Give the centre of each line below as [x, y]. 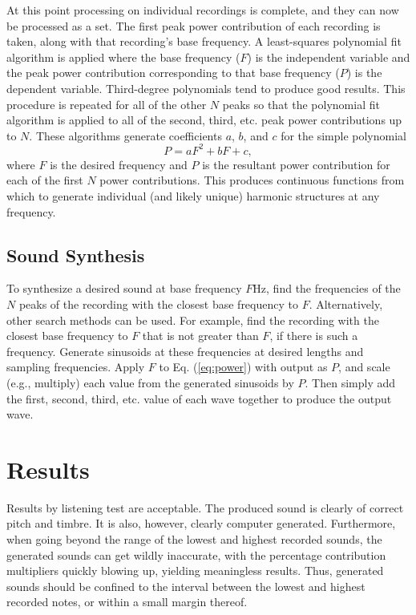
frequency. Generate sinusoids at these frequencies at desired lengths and [185, 351]
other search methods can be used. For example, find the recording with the [193, 320]
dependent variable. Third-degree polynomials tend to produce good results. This [206, 88]
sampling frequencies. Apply [76, 367]
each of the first [45, 180]
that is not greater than [200, 336]
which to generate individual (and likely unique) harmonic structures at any [193, 196]
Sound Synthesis [76, 255]
